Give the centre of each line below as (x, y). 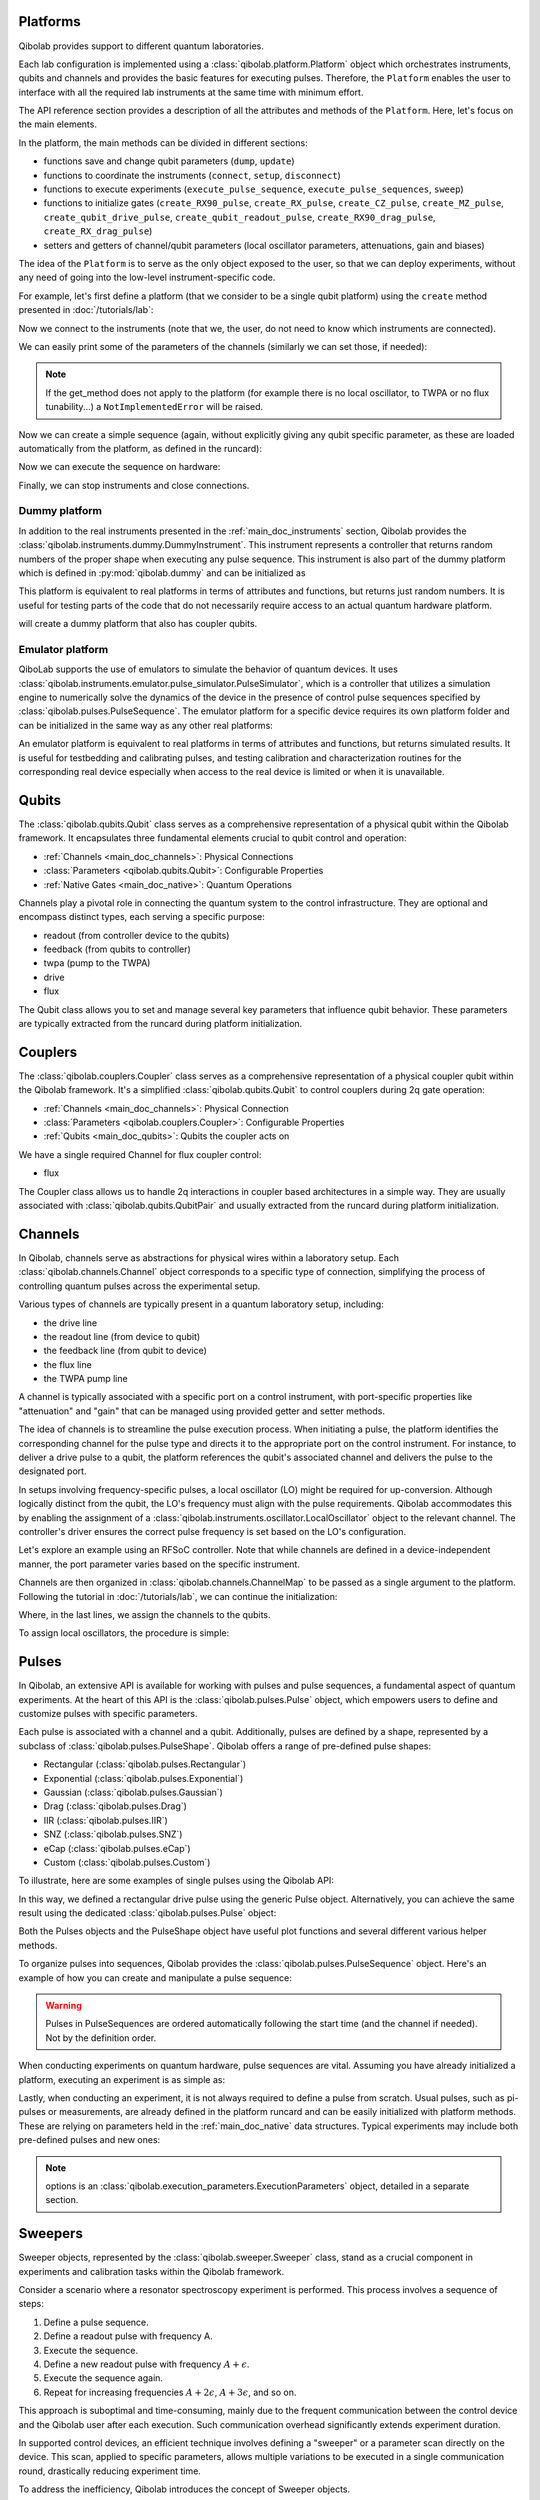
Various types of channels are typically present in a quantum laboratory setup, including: (201, 1304)
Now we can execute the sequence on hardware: (119, 467)
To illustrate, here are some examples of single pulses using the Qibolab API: (176, 1881)
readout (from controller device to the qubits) (136, 935)
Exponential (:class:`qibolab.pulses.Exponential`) (143, 1778)
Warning (63, 2006)
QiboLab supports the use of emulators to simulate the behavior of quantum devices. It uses (208, 669)
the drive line (70, 1322)
